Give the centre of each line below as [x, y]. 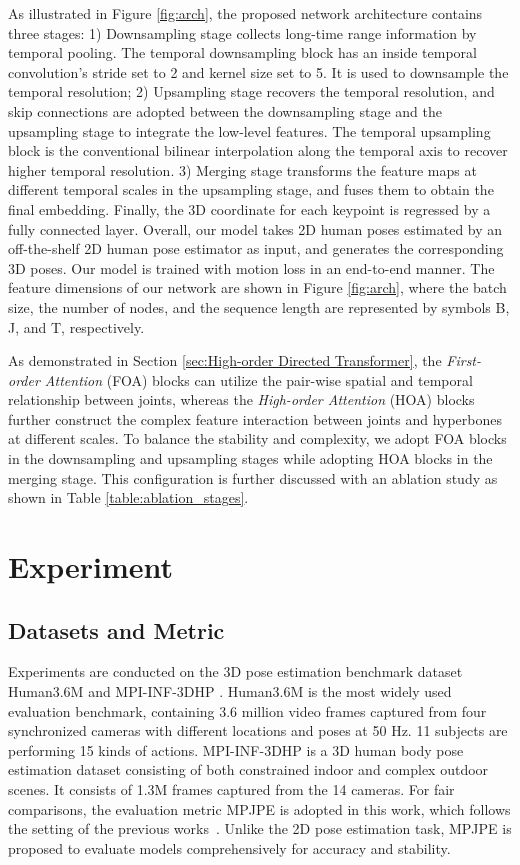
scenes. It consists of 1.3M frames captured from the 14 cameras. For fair [231, 788]
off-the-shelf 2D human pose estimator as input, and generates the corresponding [256, 248]
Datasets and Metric [116, 629]
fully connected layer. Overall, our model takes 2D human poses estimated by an [255, 228]
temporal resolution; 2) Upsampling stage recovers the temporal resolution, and [251, 91]
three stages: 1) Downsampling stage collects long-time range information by [242, 32]
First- [464, 360]
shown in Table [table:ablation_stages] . [128, 497]
